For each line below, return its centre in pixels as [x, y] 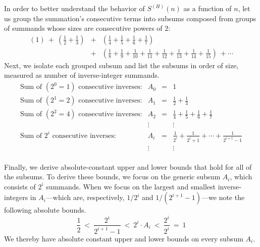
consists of [20, 186]
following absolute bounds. [45, 210]
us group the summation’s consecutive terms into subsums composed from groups [130, 18]
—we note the [223, 197]
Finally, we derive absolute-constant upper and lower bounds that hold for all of [128, 166]
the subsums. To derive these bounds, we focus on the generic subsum [112, 177]
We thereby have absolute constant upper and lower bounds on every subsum [124, 238]
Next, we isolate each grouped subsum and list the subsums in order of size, [121, 65]
